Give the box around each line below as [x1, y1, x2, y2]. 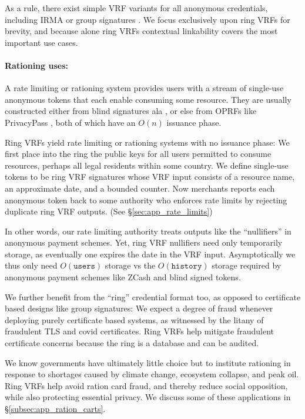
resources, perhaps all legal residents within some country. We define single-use [5, 159, 289, 171]
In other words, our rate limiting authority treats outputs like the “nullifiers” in [5, 224, 291, 237]
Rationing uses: [5, 59, 68, 71]
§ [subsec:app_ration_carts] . [5, 403, 106, 415]
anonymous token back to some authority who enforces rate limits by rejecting [5, 193, 287, 206]
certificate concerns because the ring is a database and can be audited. [5, 337, 259, 349]
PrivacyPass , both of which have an [5, 116, 136, 128]
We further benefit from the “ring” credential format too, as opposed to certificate [5, 290, 301, 303]
